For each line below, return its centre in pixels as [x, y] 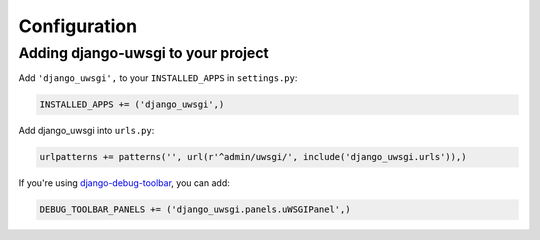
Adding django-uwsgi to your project [143, 53]
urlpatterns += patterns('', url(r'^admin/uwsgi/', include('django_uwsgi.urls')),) [253, 157]
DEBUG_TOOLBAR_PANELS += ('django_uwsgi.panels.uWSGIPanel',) [195, 209]
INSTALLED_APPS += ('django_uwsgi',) [132, 104]
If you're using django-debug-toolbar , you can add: [124, 183]
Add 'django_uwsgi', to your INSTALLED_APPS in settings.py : [158, 78]
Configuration [78, 26]
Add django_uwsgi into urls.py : [86, 131]
